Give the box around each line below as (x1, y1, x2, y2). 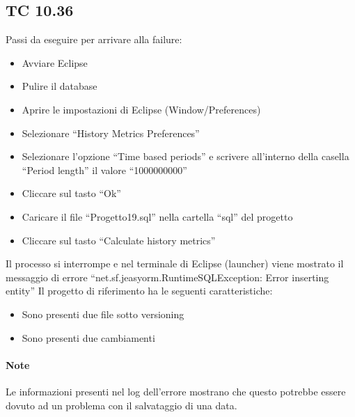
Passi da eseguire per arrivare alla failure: (6, 32, 182, 47)
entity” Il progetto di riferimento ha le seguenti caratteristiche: (6, 283, 273, 298)
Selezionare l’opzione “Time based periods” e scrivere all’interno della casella (22, 149, 349, 164)
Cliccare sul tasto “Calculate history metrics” (22, 233, 216, 247)
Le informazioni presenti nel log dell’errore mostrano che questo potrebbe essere (6, 384, 346, 398)
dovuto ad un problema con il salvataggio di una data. (6, 398, 237, 412)
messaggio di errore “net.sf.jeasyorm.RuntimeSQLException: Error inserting (6, 269, 329, 284)
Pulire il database (22, 79, 97, 93)
